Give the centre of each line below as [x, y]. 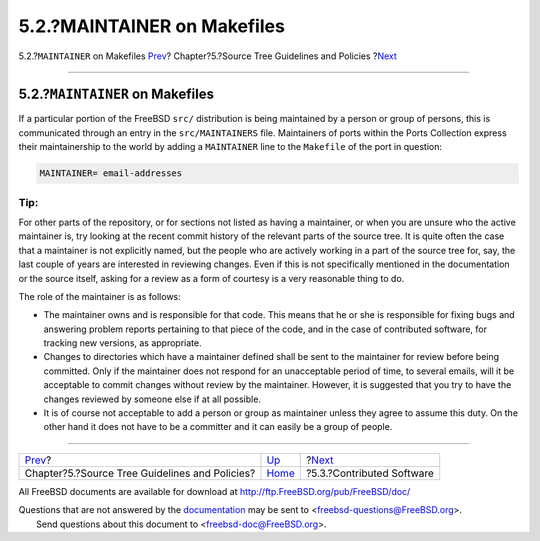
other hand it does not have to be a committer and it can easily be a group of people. [218, 427]
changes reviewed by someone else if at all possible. [152, 399]
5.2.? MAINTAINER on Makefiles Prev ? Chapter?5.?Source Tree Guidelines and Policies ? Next [207, 56]
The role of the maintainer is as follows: [100, 296]
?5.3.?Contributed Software [370, 473]
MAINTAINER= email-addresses [111, 173]
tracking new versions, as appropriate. [122, 343]
